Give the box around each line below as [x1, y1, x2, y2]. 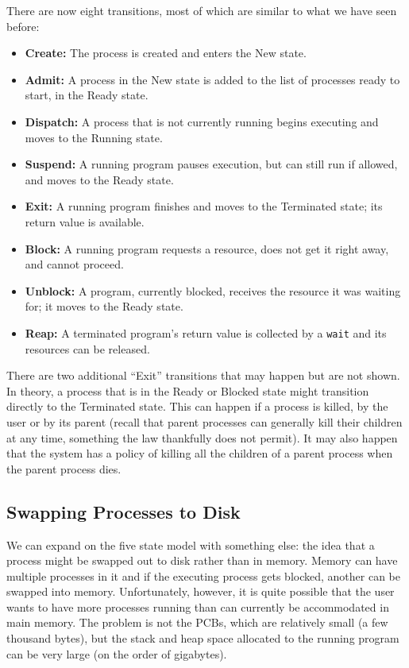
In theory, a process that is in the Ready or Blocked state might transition [6, 382, 369, 399]
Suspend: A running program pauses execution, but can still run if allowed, [25, 156, 398, 172]
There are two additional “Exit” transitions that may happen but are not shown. [6, 367, 400, 384]
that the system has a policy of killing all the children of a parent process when [6, 445, 393, 461]
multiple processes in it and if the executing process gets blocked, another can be [6, 567, 400, 584]
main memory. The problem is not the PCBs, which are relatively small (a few [6, 614, 388, 631]
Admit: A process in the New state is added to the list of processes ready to [25, 71, 400, 87]
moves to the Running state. [25, 129, 163, 145]
